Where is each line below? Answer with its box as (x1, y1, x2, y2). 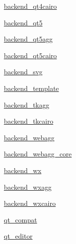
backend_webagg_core (4, 149, 72, 159)
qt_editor (4, 231, 33, 241)
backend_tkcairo (4, 116, 53, 126)
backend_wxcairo (4, 198, 56, 208)
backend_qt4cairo (4, 1, 57, 11)
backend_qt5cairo (4, 50, 57, 60)
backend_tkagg (4, 99, 49, 110)
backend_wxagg (4, 181, 52, 192)
